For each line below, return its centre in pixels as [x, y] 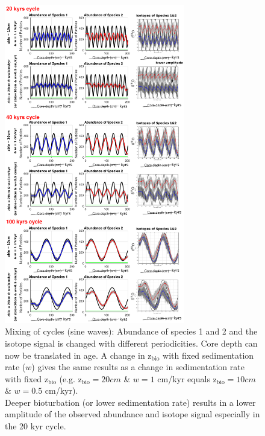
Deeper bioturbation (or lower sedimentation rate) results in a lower [130, 402]
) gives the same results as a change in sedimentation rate [138, 367]
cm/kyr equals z [187, 378]
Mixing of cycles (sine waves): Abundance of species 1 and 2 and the [131, 331]
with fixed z [26, 378]
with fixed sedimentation [208, 355]
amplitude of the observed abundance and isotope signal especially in [132, 414]
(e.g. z [70, 378]
